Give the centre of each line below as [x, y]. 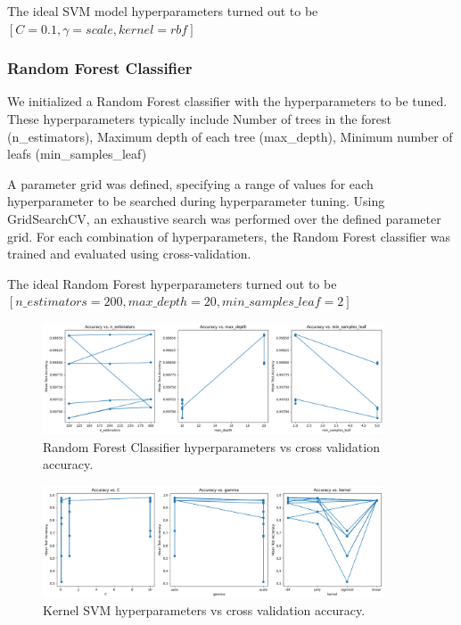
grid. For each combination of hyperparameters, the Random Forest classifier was [229, 236]
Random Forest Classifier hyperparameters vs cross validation [211, 446]
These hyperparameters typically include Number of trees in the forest [200, 119]
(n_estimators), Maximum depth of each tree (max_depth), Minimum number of [230, 136]
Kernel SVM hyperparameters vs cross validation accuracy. [204, 610]
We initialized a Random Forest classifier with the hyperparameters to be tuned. [227, 101]
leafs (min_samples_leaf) [77, 154]
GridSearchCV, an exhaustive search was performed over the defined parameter [224, 218]
